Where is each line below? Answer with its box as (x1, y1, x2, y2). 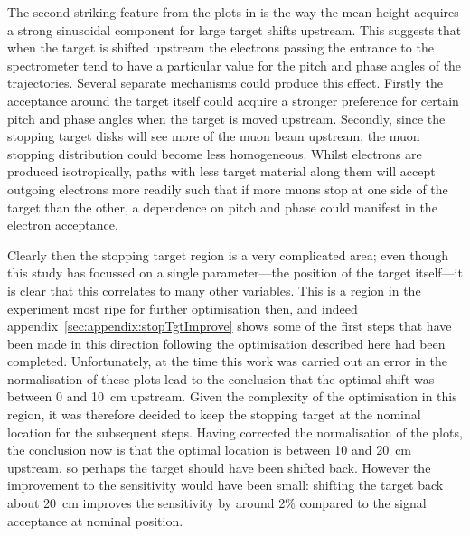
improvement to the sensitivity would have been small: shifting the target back (7, 475, 444, 494)
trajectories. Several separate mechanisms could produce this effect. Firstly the (7, 73, 443, 92)
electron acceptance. (7, 215, 118, 234)
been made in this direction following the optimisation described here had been (7, 334, 446, 353)
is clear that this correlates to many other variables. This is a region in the (7, 280, 421, 299)
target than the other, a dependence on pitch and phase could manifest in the (7, 197, 437, 216)
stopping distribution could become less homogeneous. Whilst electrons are (7, 144, 422, 163)
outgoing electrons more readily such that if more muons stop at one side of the (7, 179, 448, 198)
